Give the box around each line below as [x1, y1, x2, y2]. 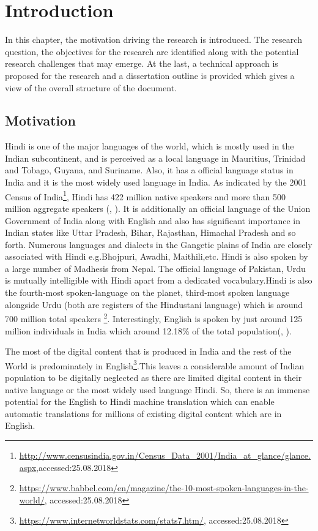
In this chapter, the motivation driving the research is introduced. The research [5, 33, 302, 46]
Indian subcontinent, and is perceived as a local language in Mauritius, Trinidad [5, 151, 306, 164]
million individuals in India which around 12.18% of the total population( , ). [5, 324, 292, 337]
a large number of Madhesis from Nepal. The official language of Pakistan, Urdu [5, 262, 306, 274]
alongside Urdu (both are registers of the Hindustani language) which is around [5, 298, 303, 311]
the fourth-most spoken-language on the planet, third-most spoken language [5, 286, 290, 299]
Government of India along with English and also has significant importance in [5, 214, 300, 227]
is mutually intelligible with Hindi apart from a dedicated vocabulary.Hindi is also [5, 274, 312, 287]
